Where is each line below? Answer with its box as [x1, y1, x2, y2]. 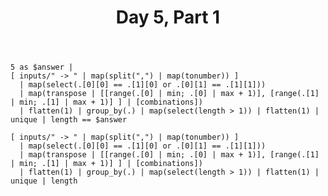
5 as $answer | [10, 62, 74, 73]
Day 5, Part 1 [115, 6, 221, 29]
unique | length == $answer [10, 115, 128, 125]
